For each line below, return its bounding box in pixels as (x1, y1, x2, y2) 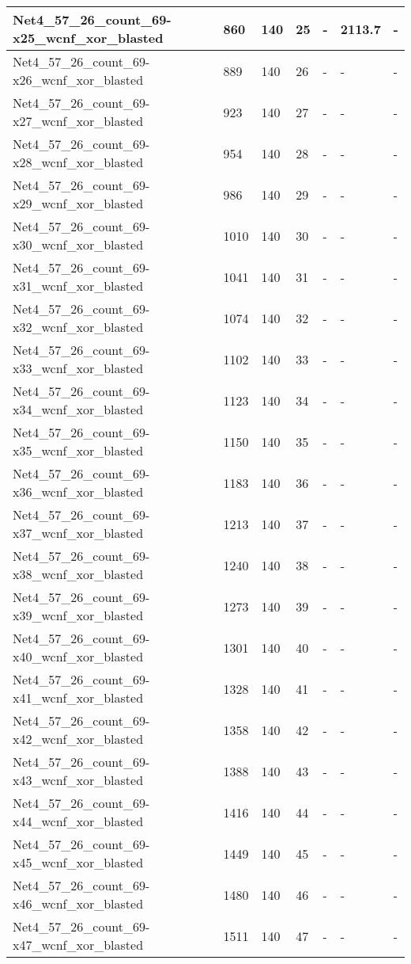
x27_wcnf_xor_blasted (13, 112, 144, 130)
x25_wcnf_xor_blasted (13, 29, 164, 47)
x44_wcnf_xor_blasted (13, 812, 144, 830)
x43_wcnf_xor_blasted (13, 771, 144, 789)
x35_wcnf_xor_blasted (13, 441, 144, 459)
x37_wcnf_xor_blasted (13, 524, 144, 542)
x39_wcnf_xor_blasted (13, 606, 144, 624)
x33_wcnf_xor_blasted (13, 359, 144, 377)
